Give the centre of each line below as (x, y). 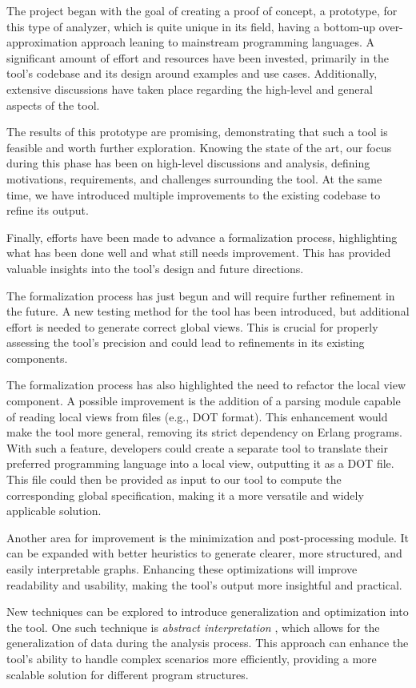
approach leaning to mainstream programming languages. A (228, 42)
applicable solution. (54, 511)
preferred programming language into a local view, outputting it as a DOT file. (200, 463)
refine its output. (48, 210)
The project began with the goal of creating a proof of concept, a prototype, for (202, 10)
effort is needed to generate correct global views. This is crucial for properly (192, 326)
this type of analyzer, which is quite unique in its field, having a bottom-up (191, 26)
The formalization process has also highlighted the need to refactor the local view (206, 385)
